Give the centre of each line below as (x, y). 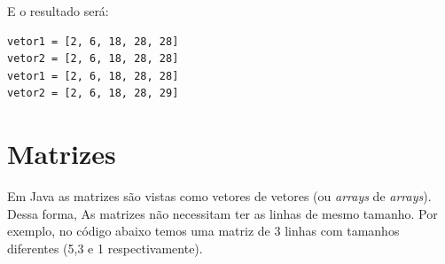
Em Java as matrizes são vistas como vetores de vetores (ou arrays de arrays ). (219, 196)
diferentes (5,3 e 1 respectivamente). (105, 248)
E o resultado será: (58, 11)
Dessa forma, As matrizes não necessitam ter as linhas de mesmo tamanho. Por (222, 213)
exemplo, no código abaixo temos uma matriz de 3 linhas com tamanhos (203, 231)
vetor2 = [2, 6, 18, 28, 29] (93, 93)
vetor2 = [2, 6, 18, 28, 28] (93, 59)
